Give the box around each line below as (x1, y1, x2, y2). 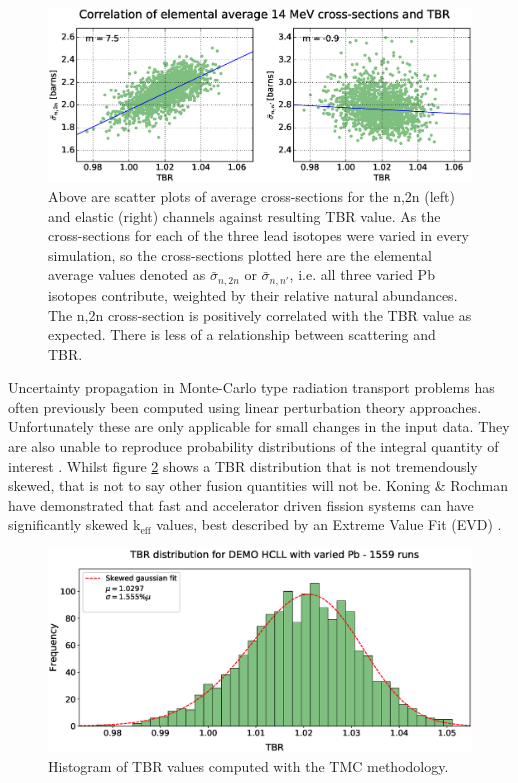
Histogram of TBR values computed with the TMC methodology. (48, 755, 449, 776)
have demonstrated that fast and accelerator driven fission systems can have (8, 494, 474, 515)
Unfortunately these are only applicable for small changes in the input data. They (8, 416, 510, 437)
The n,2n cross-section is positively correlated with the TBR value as (48, 304, 472, 325)
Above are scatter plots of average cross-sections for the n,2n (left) (48, 186, 455, 207)
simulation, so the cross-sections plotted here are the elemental (48, 244, 432, 265)
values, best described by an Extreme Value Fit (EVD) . (156, 514, 502, 535)
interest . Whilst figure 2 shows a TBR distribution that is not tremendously (8, 455, 478, 476)
